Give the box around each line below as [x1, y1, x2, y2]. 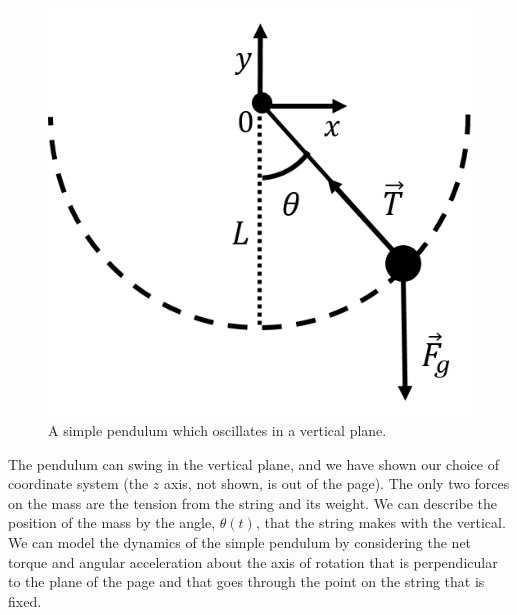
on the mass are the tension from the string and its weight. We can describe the [8, 492, 498, 513]
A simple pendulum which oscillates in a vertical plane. [48, 420, 387, 441]
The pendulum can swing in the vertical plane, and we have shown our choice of [8, 453, 499, 474]
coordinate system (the [8, 473, 149, 494]
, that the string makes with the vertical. [255, 512, 506, 533]
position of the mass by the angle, [8, 512, 216, 533]
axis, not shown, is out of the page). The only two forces [164, 473, 510, 494]
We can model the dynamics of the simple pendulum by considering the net [8, 532, 472, 552]
